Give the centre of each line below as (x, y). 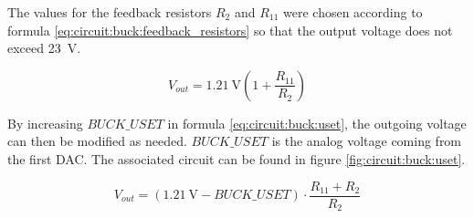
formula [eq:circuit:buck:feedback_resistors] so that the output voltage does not (230, 30)
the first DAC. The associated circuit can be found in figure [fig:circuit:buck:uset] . (237, 158)
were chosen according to (353, 12)
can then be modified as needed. (97, 141)
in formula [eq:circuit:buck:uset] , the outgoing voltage (317, 123)
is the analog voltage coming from (367, 141)
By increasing (45, 123)
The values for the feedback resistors (110, 12)
